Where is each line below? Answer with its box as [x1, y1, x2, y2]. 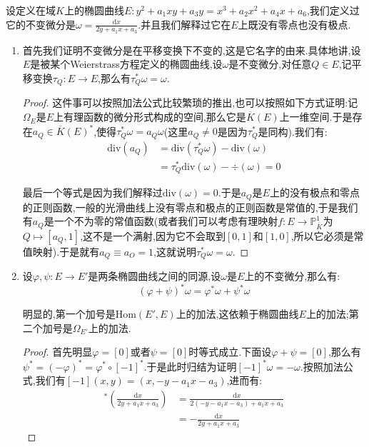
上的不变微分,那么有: [244, 268, 340, 283]
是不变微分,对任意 [228, 56, 312, 71]
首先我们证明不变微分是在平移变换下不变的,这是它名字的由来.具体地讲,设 [22, 42, 361, 57]
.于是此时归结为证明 [143, 358, 237, 373]
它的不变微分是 [6, 16, 76, 31]
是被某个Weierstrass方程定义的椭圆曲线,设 [30, 56, 223, 71]
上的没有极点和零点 [269, 185, 360, 200]
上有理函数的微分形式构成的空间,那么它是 [53, 109, 246, 124]
